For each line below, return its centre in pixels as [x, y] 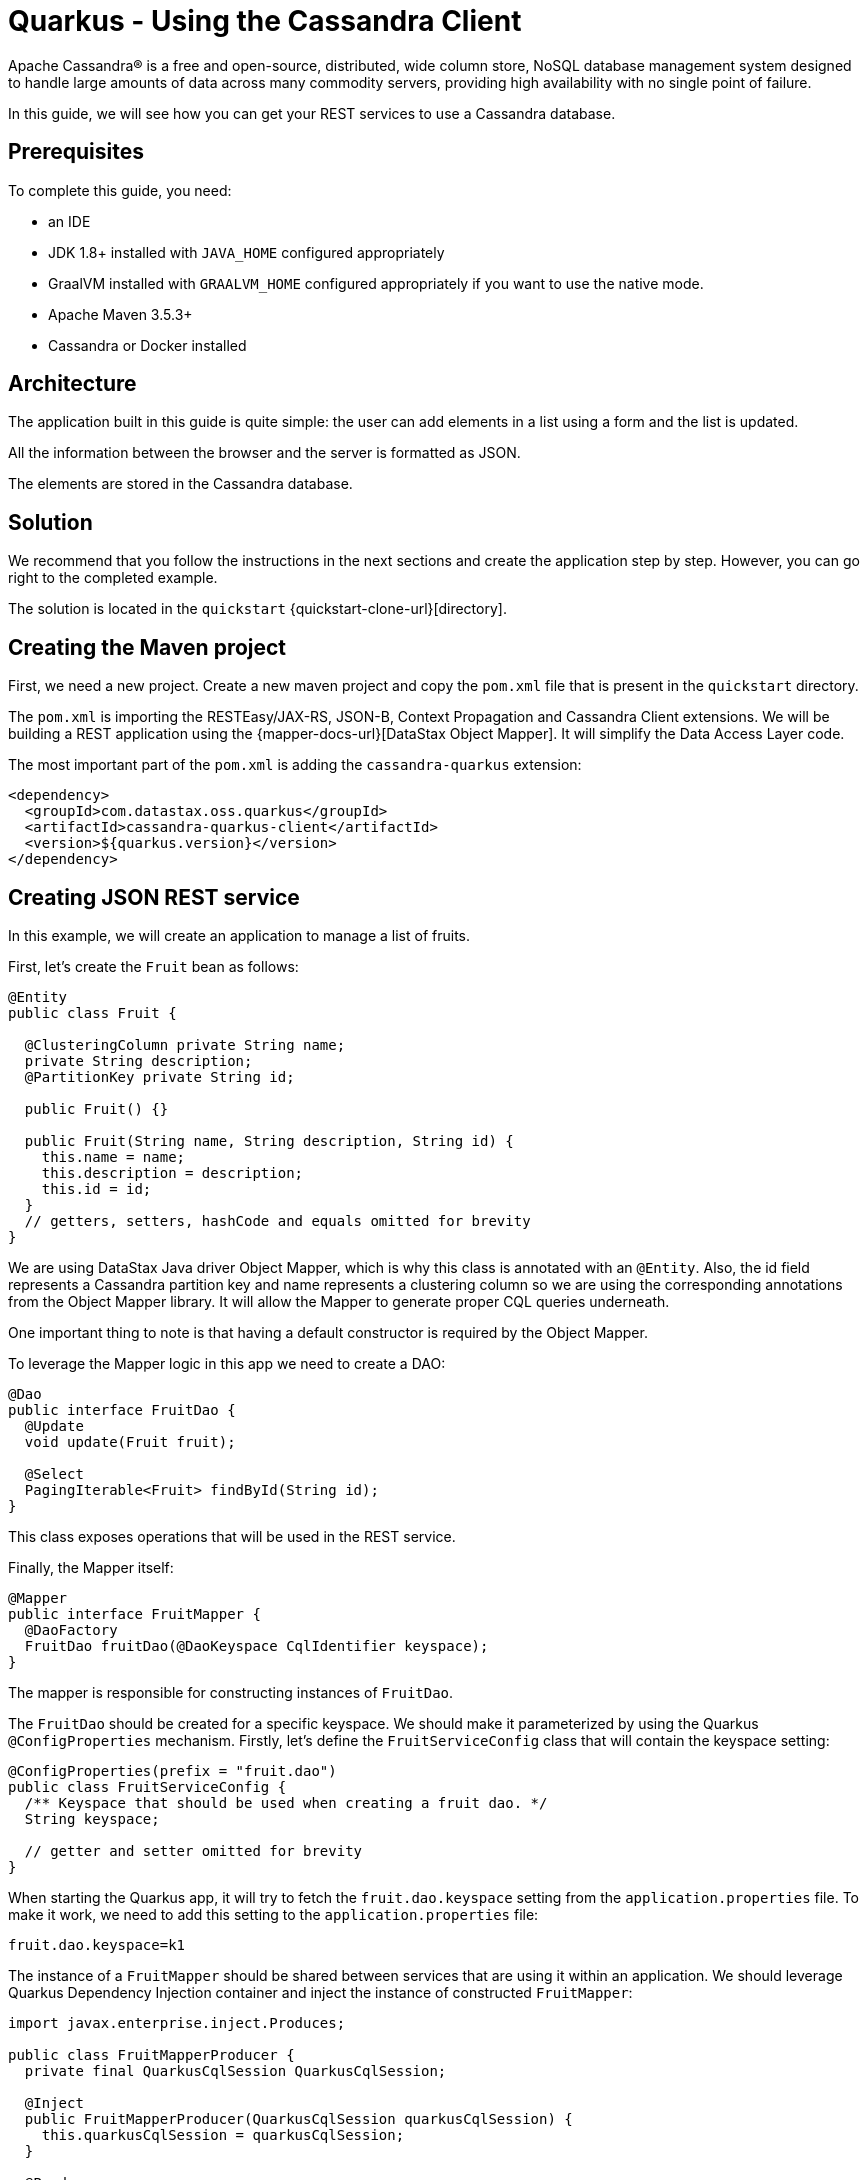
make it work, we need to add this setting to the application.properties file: [273, 1914]
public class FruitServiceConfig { [147, 1786]
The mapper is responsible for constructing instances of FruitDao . [231, 1692]
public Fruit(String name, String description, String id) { [269, 1140]
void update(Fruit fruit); [130, 1441]
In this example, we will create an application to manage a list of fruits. [239, 935]
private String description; [138, 1060]
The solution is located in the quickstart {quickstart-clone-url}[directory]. [257, 609]
